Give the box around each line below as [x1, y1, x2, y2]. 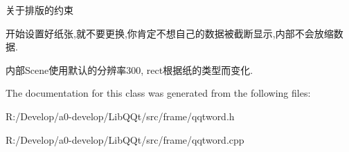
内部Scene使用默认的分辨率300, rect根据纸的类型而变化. [6, 62, 253, 77]
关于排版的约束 [6, 3, 73, 17]
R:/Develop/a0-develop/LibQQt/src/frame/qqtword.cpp [6, 132, 244, 146]
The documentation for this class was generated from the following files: [6, 86, 311, 100]
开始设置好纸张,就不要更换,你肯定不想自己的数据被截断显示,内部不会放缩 [6, 26, 334, 40]
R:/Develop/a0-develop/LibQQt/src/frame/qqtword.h [6, 108, 235, 123]
